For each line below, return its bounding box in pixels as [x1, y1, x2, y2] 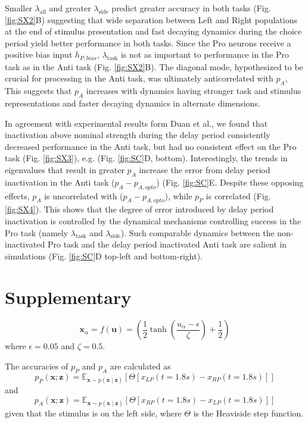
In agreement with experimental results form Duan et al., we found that [5, 117, 268, 129]
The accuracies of [5, 360, 69, 372]
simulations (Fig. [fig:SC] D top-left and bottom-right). [5, 249, 203, 262]
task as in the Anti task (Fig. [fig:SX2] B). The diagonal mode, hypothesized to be [5, 60, 303, 73]
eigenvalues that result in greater [5, 163, 125, 176]
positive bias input [5, 48, 73, 61]
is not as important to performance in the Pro [120, 48, 289, 61]
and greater [49, 2, 91, 14]
